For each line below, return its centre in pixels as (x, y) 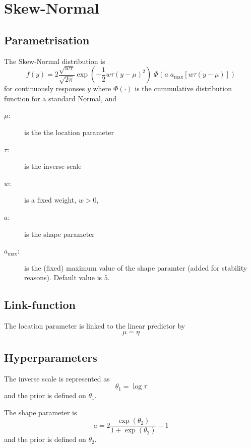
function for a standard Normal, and (60, 98)
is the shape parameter (59, 234)
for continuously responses (45, 88)
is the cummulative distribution (183, 88)
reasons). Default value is (63, 277)
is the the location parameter (69, 132)
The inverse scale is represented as (57, 378)
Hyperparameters (51, 358)
